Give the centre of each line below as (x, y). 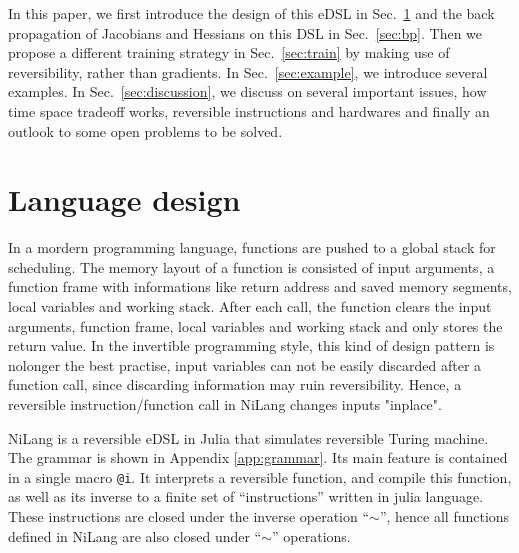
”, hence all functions (444, 516)
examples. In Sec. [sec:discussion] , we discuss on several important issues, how (247, 91)
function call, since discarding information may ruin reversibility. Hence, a (235, 384)
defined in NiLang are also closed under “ (135, 535)
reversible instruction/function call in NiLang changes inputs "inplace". (225, 404)
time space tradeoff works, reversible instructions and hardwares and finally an (249, 110)
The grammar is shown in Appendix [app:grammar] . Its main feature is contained (258, 457)
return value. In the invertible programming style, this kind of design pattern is (251, 345)
